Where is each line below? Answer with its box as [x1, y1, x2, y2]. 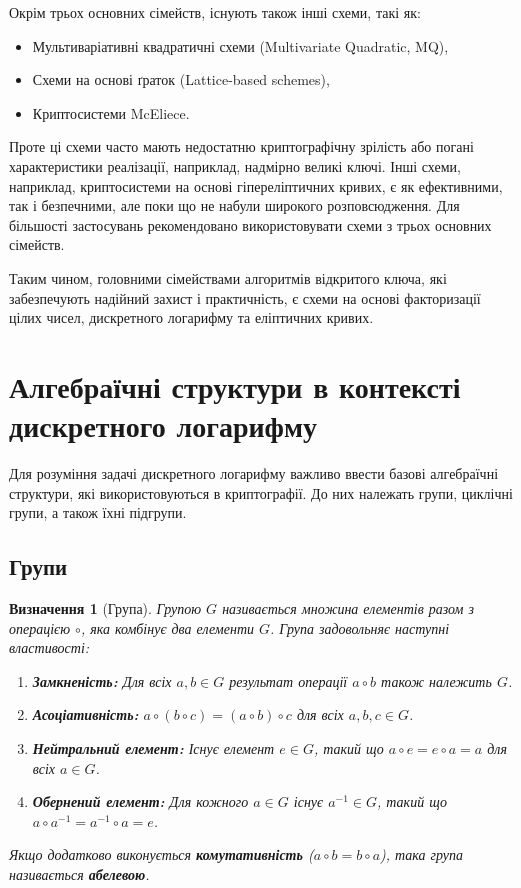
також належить [381, 670, 492, 691]
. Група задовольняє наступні [270, 617, 450, 638]
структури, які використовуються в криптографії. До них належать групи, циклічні [9, 482, 513, 503]
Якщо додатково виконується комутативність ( [9, 844, 314, 865]
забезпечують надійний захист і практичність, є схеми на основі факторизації [9, 287, 481, 308]
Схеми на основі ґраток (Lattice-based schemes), [32, 69, 330, 90]
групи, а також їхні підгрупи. [9, 502, 187, 523]
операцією [9, 617, 71, 638]
